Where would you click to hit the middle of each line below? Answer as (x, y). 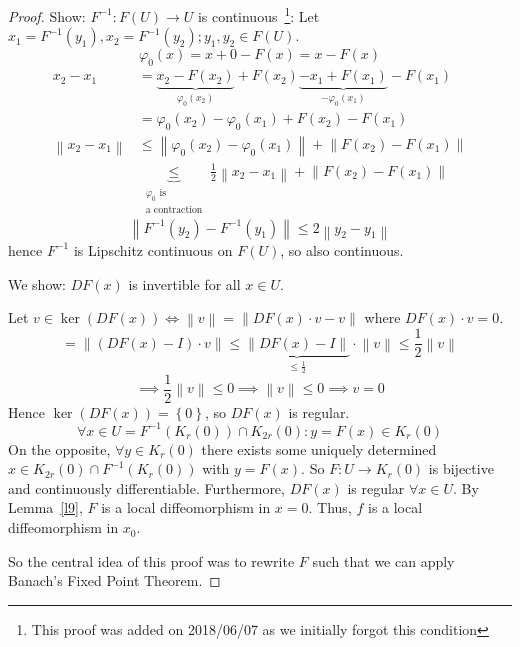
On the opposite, (59, 448)
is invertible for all (184, 283)
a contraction (174, 209)
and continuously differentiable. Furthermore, (146, 487)
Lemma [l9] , (45, 507)
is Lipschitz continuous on (153, 249)
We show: (37, 283)
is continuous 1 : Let (258, 14)
